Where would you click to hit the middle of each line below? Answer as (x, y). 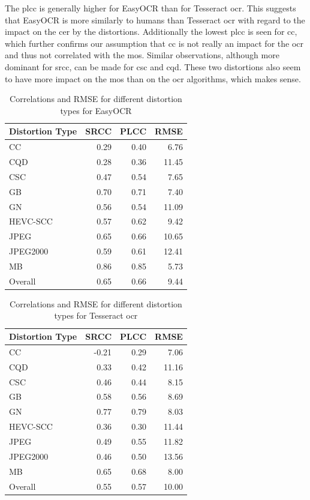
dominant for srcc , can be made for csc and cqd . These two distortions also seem (153, 66)
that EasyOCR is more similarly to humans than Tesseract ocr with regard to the (155, 20)
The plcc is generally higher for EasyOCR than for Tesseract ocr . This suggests (151, 8)
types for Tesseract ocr (96, 315)
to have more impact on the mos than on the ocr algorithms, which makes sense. (153, 78)
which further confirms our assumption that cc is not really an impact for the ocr (154, 43)
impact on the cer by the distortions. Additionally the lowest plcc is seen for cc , (151, 32)
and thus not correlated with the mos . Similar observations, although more (142, 55)
